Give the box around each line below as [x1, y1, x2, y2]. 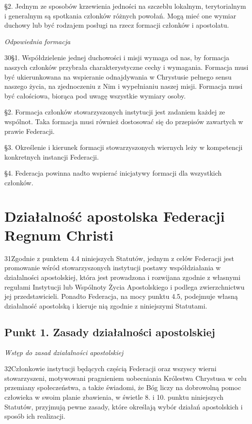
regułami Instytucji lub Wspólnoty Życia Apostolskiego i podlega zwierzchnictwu [4, 281, 245, 292]
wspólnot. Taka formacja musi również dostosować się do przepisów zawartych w [4, 116, 243, 126]
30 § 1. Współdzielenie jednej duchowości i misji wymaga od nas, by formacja [4, 52, 230, 63]
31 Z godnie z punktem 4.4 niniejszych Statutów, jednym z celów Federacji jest [4, 253, 235, 263]
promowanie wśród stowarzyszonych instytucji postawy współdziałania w [4, 262, 221, 273]
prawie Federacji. [4, 126, 55, 136]
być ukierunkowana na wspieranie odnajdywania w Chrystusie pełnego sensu [4, 71, 232, 82]
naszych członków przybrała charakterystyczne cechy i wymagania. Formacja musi [4, 62, 249, 72]
